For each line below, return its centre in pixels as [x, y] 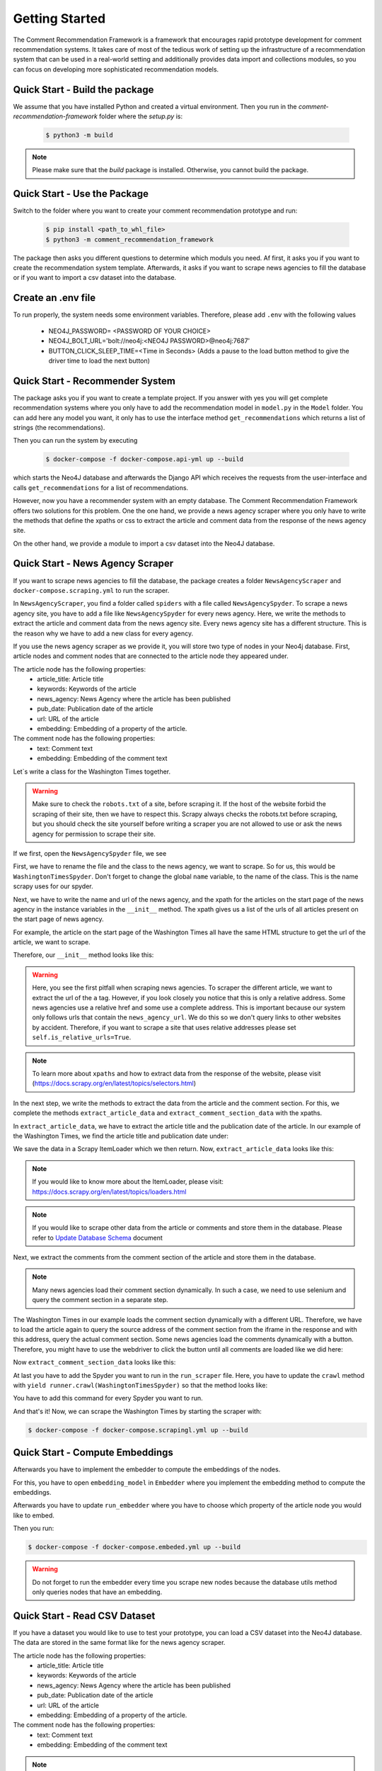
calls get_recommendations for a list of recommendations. [101, 487]
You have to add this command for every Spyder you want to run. [108, 1398]
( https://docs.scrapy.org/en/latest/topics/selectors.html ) [114, 1083]
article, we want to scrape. [52, 942]
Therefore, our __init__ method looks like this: [83, 955]
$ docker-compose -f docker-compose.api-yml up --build [145, 459]
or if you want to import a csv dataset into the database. [95, 278]
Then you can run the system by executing [75, 441]
